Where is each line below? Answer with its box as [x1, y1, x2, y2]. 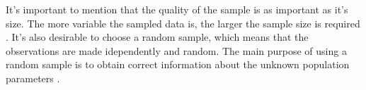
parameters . [6, 70, 60, 85]
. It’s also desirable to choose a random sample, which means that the [6, 30, 309, 44]
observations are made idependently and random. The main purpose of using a [6, 43, 347, 58]
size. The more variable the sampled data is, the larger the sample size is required [6, 15, 360, 30]
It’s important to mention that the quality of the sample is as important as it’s [6, 2, 348, 16]
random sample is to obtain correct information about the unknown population [6, 57, 350, 72]
